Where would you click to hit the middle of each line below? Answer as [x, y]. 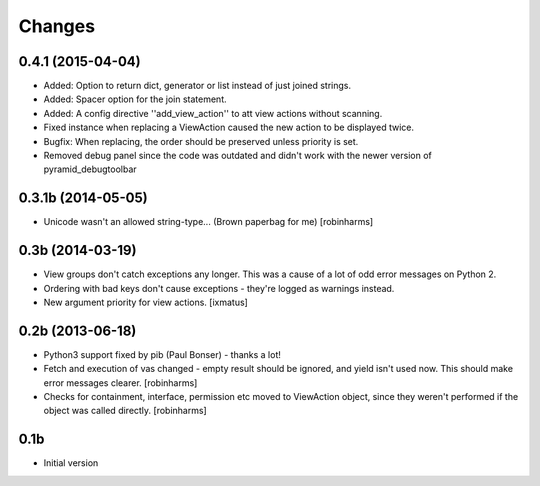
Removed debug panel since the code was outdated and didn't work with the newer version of [237, 156]
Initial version [71, 463]
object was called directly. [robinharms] [125, 411]
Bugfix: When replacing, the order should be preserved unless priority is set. [201, 141]
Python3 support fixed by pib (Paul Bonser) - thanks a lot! [162, 354]
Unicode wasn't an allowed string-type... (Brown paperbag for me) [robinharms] [208, 222]
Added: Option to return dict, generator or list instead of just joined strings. [197, 86]
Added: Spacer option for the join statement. [135, 99]
